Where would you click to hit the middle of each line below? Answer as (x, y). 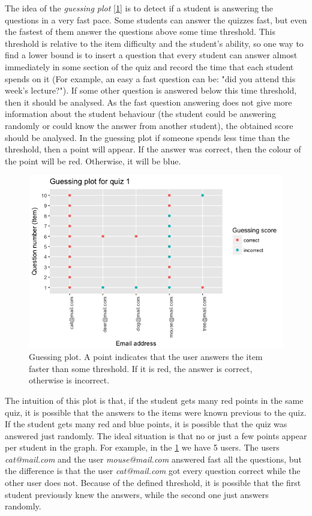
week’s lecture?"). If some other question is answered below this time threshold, (151, 90)
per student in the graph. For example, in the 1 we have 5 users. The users (142, 447)
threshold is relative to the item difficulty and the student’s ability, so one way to (154, 43)
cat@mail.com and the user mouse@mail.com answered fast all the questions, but (153, 459)
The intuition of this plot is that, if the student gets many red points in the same (154, 400)
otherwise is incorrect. (69, 380)
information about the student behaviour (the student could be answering (140, 114)
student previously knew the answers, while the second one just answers (137, 494)
